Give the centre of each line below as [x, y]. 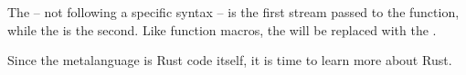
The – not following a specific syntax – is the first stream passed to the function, [233, 12]
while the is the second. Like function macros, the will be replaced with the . [222, 29]
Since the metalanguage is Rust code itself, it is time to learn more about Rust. [230, 60]
